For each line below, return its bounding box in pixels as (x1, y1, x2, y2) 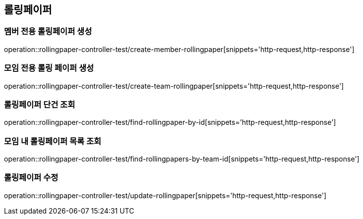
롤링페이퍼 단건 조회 (4, 99, 75, 109)
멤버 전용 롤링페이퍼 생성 (4, 26, 92, 37)
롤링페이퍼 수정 (4, 172, 59, 183)
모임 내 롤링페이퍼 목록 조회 (4, 136, 102, 146)
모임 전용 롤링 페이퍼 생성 (4, 63, 94, 73)
